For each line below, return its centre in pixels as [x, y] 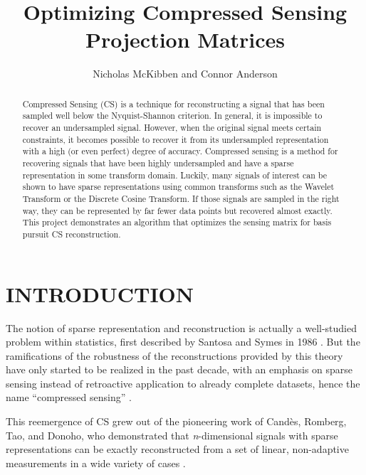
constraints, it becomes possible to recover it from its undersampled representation [176, 139]
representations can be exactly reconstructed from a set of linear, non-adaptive [177, 449]
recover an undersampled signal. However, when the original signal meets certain [172, 128]
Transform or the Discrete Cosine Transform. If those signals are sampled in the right [181, 198]
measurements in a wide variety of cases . [96, 463]
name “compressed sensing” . [69, 397]
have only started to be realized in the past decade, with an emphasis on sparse [179, 369]
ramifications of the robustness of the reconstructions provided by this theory [174, 355]
